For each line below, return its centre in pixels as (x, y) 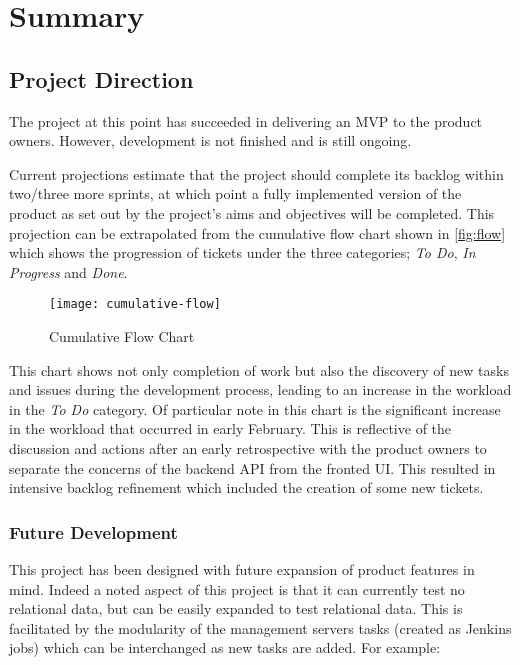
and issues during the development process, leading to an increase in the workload (260, 389)
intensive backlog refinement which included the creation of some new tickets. (246, 487)
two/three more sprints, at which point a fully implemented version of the (235, 193)
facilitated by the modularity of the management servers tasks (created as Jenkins (260, 627)
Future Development (93, 531)
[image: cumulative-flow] (135, 304)
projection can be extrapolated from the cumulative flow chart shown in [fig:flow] (257, 232)
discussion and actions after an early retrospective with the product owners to (248, 447)
